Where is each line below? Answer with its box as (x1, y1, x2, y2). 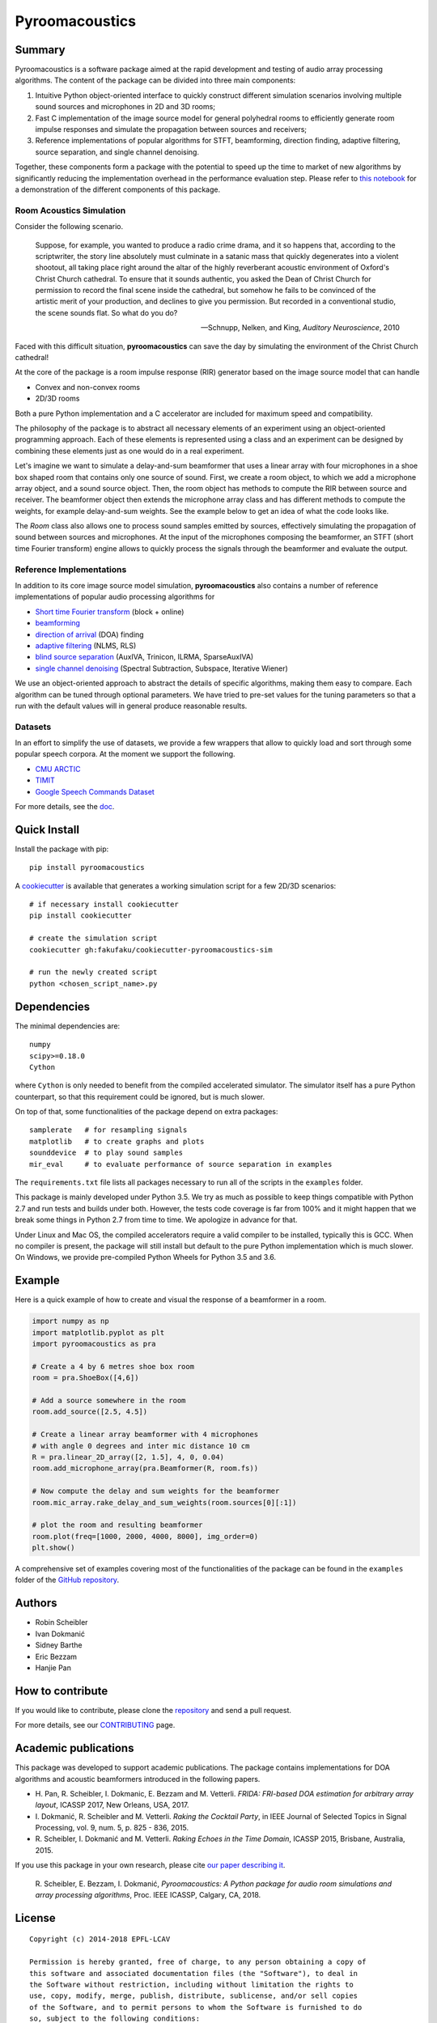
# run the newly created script (29, 968, 158, 977)
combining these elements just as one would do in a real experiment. (15, 446, 244, 456)
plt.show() (32, 1543, 75, 1553)
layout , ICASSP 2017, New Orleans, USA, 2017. (35, 1800, 189, 1810)
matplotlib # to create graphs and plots (29, 1137, 205, 1146)
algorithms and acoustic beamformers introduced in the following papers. (15, 1774, 261, 1783)
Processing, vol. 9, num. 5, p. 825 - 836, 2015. (35, 1823, 189, 1833)
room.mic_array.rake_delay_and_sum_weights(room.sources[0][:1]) (32, 1498, 297, 1507)
